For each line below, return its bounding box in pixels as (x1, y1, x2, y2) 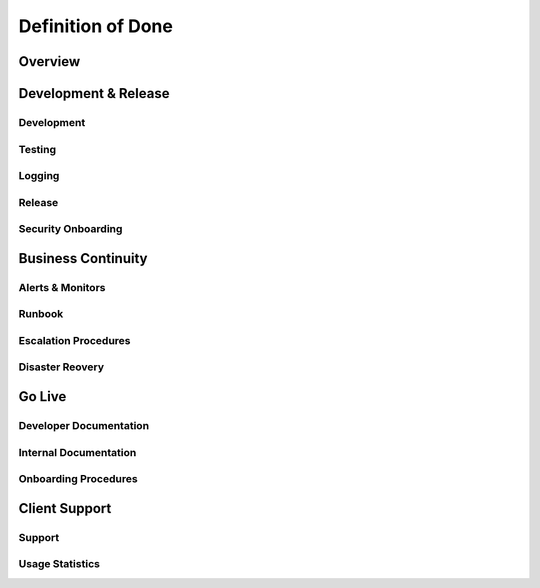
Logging (18, 169, 60, 183)
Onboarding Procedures (18, 472, 139, 486)
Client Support (18, 500, 112, 517)
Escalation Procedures (18, 333, 131, 347)
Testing (18, 142, 57, 156)
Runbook (18, 307, 64, 321)
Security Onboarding (18, 222, 123, 236)
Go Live (18, 388, 67, 405)
